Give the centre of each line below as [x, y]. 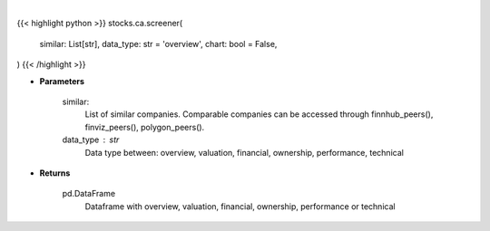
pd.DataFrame [89, 194]
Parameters [62, 81]
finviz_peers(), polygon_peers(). [145, 127]
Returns [55, 173]
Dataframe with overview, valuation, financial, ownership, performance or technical [240, 206]
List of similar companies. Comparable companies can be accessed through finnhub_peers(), [259, 114]
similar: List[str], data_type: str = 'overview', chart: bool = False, [158, 43]
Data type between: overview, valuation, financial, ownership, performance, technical [244, 152]
